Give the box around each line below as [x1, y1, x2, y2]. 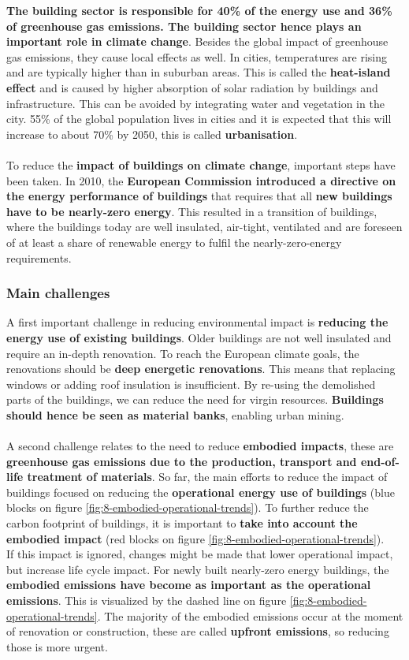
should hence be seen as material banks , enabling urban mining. [6, 406, 344, 423]
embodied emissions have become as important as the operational [6, 576, 371, 593]
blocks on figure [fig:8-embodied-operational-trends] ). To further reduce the [6, 499, 369, 516]
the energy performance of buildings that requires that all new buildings [6, 188, 392, 204]
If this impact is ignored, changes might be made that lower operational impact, [6, 546, 393, 562]
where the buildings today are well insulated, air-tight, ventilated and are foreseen [6, 218, 403, 235]
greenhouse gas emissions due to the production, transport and [6, 453, 357, 469]
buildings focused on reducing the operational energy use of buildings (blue [6, 483, 395, 500]
